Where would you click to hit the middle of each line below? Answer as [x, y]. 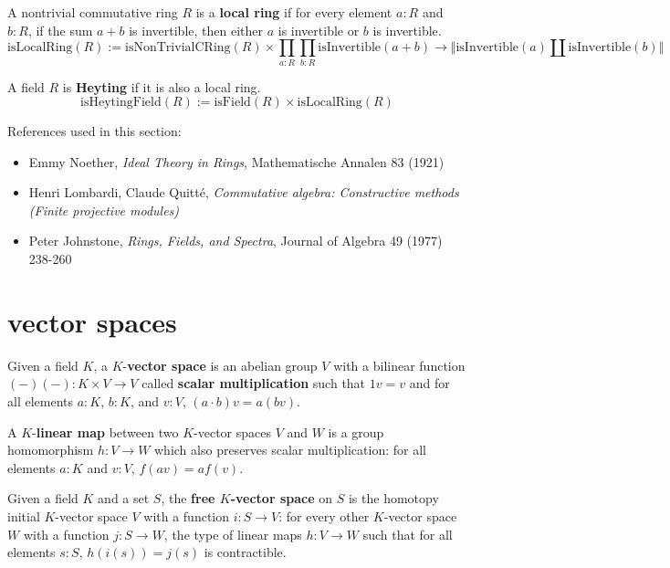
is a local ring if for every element [294, 12]
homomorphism [51, 450]
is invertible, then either [196, 30]
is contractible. [245, 552]
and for [429, 383]
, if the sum [60, 30]
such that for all [408, 534]
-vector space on [282, 498]
